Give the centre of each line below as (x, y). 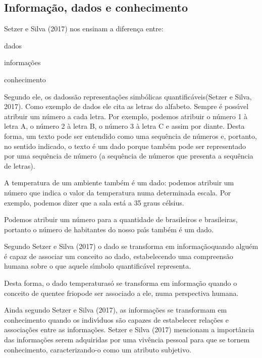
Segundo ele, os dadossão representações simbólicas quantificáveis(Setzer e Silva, (128, 96)
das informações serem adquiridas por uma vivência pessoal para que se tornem (127, 340)
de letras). (20, 165)
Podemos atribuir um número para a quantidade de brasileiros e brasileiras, (121, 219)
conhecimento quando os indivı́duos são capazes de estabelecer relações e (116, 319)
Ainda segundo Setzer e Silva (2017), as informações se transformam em (116, 310)
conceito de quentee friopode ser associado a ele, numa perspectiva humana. (121, 293)
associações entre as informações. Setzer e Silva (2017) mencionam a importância (129, 329)
